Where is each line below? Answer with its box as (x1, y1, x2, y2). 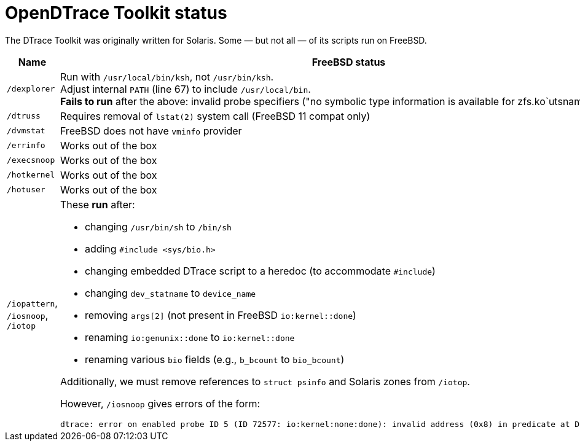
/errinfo (7, 141, 45, 151)
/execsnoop (7, 155, 55, 165)
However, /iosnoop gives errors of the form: (60, 397, 261, 410)
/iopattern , (7, 296, 58, 309)
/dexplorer (7, 84, 55, 94)
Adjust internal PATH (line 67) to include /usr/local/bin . (60, 82, 311, 95)
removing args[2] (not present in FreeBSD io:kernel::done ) (84, 308, 356, 321)
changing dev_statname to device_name (84, 286, 256, 299)
